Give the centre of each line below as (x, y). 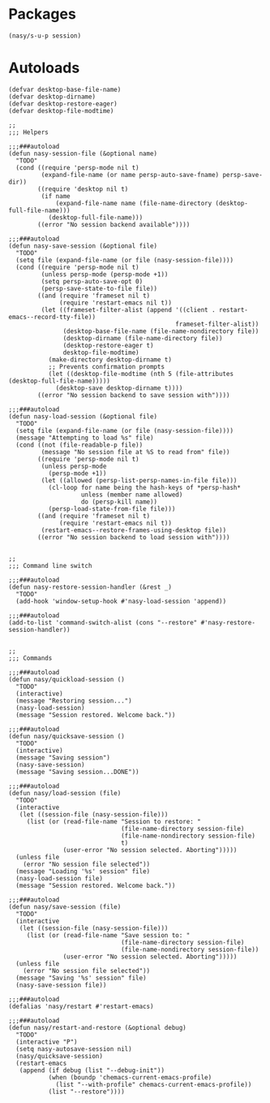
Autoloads (44, 68)
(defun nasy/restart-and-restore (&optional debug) (97, 1027)
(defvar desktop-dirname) (52, 97)
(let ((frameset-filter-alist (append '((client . (129, 309)
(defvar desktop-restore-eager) (63, 104)
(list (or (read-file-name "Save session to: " (108, 935)
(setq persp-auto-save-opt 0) (92, 281)
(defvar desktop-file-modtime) (61, 110)
